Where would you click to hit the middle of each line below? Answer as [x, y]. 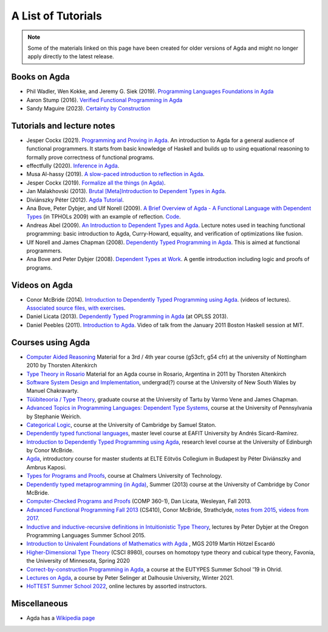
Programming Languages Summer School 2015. [86, 535]
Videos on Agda [42, 285]
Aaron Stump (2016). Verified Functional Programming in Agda [104, 100]
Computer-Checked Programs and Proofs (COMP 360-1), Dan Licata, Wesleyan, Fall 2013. [139, 501]
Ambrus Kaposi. [46, 467]
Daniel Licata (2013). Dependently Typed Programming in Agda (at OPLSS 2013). [127, 316]
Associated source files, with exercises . [76, 308]
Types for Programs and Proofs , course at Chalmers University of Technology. [125, 476]
